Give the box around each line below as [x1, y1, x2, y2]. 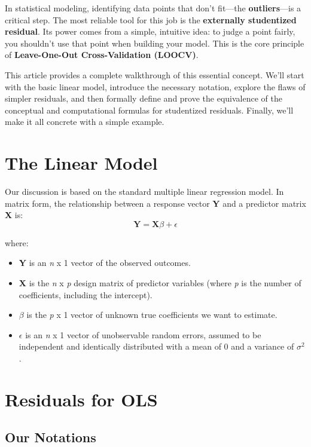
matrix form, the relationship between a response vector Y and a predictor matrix [5, 197, 306, 209]
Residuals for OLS [5, 387, 158, 411]
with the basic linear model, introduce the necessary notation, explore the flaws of [5, 80, 306, 93]
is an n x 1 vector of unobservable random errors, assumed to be [25, 328, 261, 341]
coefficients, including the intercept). [19, 288, 153, 301]
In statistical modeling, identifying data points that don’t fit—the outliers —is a [5, 2, 301, 14]
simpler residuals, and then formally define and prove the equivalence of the [5, 92, 282, 105]
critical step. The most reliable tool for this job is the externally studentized [5, 13, 297, 26]
